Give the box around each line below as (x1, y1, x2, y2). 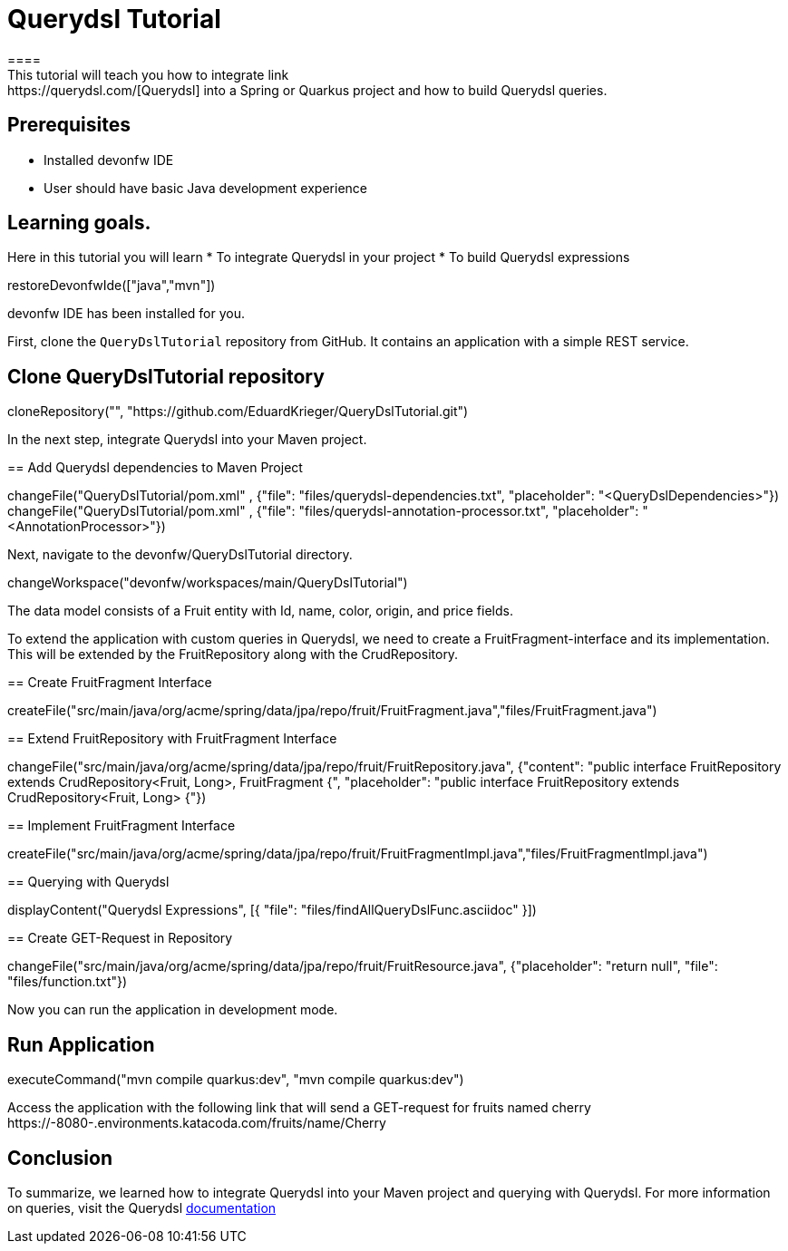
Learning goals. (7, 211, 151, 235)
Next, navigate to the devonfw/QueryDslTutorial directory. (7, 547, 353, 563)
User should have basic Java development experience (44, 179, 367, 196)
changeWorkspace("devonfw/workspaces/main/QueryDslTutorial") (7, 575, 408, 591)
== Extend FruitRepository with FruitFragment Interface (7, 731, 337, 747)
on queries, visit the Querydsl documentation (7, 1199, 277, 1216)
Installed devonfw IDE (44, 151, 174, 168)
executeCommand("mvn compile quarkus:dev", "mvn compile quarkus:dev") (7, 1072, 464, 1088)
